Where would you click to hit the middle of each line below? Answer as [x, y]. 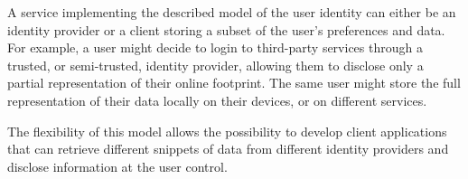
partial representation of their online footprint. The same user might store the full [234, 83]
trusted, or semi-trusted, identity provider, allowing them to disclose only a [215, 65]
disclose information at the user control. [117, 166]
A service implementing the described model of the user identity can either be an [232, 12]
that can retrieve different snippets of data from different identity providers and [228, 149]
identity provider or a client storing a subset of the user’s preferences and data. [226, 29]
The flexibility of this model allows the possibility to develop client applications [227, 131]
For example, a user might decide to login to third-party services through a [215, 47]
